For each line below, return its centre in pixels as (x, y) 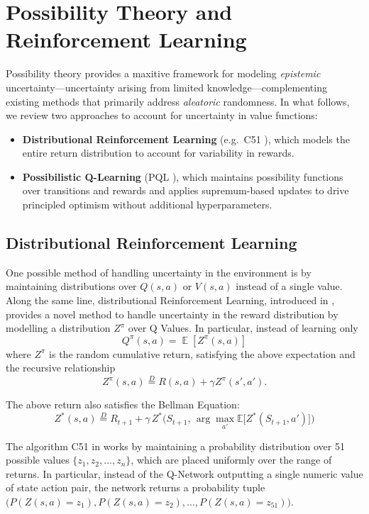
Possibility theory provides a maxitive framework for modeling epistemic (163, 73)
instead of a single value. (289, 286)
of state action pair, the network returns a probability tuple (136, 487)
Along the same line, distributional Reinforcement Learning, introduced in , (170, 300)
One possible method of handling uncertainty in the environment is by (159, 272)
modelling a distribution (58, 328)
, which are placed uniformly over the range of (231, 460)
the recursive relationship (61, 368)
